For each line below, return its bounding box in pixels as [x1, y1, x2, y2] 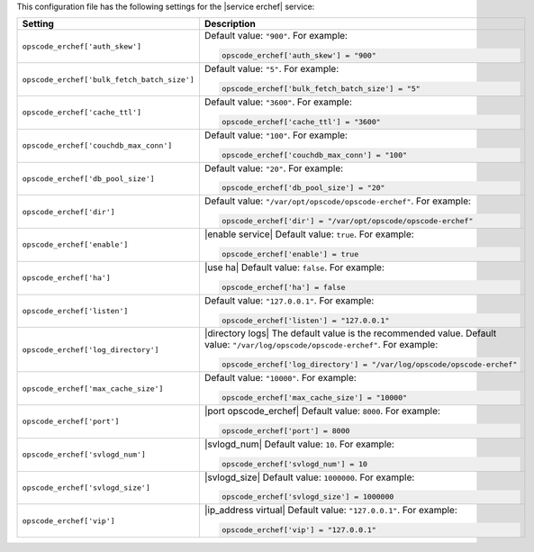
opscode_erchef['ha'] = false [222, 282, 346, 292]
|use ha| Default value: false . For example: [204, 261, 385, 274]
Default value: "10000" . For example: [204, 372, 358, 385]
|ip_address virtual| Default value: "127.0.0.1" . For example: [204, 504, 458, 517]
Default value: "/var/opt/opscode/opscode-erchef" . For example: [204, 195, 472, 207]
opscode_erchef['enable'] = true [222, 249, 359, 258]
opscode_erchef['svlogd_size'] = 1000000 [222, 492, 394, 502]
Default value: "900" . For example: [204, 30, 348, 42]
